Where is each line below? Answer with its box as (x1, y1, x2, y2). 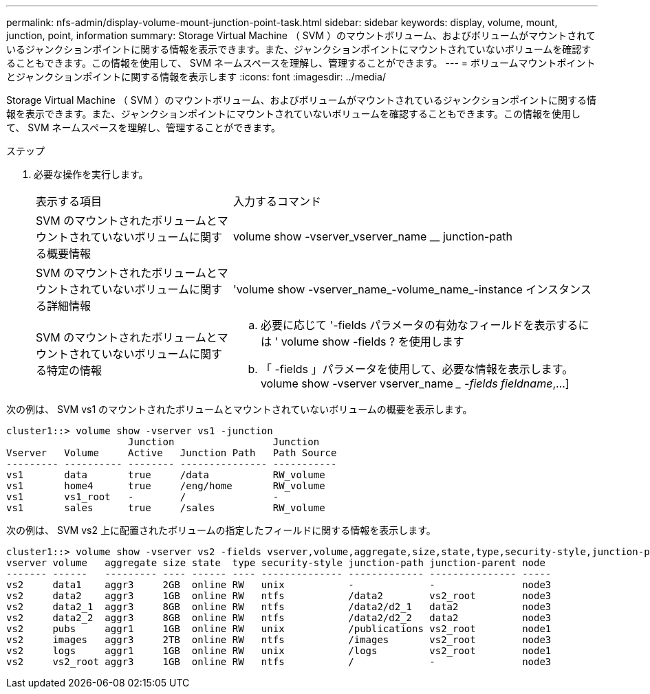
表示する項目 (36, 194, 102, 208)
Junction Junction (128, 436, 320, 447)
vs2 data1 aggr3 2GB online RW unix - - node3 (6, 579, 552, 590)
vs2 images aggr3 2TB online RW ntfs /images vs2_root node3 (6, 634, 552, 645)
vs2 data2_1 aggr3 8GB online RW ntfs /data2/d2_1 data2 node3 (6, 601, 552, 612)
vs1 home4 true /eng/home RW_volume (6, 480, 325, 491)
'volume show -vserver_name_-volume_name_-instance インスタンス (232, 282, 592, 296)
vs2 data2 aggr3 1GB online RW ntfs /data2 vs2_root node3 (6, 590, 552, 601)
